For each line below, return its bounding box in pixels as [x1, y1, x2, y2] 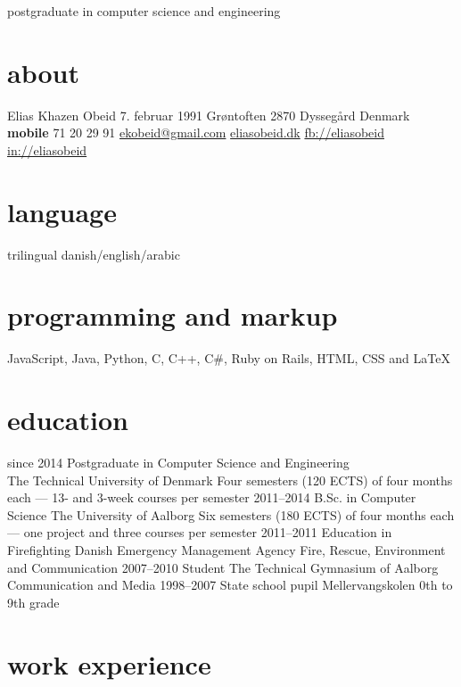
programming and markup [7, 297, 338, 334]
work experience [7, 645, 211, 682]
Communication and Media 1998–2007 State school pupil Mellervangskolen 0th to [7, 575, 453, 594]
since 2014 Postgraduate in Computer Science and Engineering [7, 453, 350, 472]
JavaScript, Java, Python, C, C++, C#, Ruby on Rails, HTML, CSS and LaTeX [7, 349, 450, 368]
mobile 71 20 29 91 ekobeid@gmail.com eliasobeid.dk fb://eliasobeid [7, 123, 384, 142]
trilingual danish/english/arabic [7, 244, 180, 263]
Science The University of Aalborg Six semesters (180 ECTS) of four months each [7, 505, 455, 524]
